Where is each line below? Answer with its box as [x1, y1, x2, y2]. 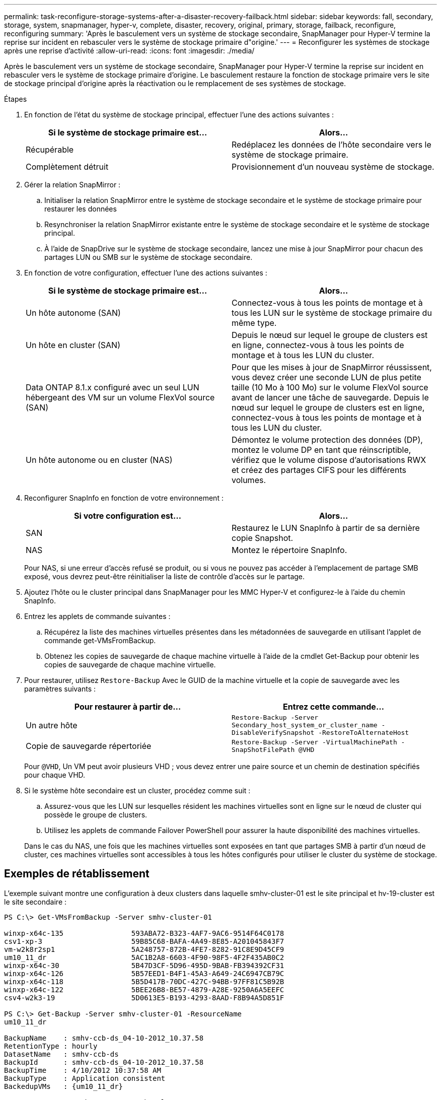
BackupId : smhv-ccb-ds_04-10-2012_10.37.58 [4, 1058, 204, 1066]
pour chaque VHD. [24, 771, 86, 779]
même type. [232, 318, 277, 328]
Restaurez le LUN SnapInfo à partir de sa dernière [232, 523, 420, 533]
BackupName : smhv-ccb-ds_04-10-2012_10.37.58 [4, 1034, 204, 1042]
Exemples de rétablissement [4, 867, 150, 880]
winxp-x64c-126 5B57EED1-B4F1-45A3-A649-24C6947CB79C [4, 969, 284, 978]
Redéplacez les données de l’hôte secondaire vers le [232, 140, 431, 150]
